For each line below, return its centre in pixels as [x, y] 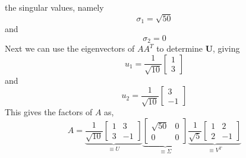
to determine [179, 48]
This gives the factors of [49, 112]
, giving [226, 48]
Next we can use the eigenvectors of [70, 48]
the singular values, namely [54, 7]
